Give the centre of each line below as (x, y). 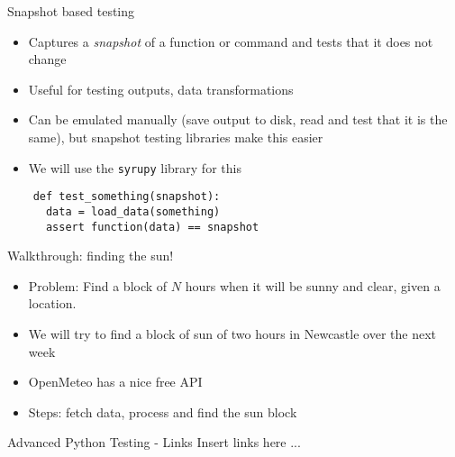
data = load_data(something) (133, 211)
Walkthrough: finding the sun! (91, 256)
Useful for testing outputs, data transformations (161, 89)
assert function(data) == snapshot (152, 227)
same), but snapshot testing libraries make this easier (176, 137)
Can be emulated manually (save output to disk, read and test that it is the (238, 119)
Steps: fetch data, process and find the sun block (163, 411)
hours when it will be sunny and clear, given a (313, 285)
